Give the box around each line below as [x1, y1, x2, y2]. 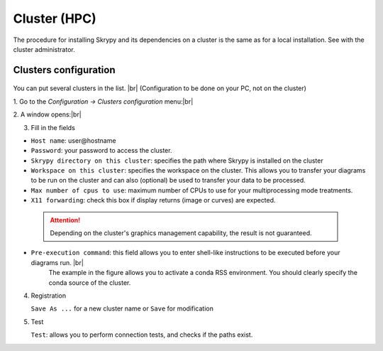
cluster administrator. [13, 45, 75, 53]
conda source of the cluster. [48, 278, 131, 287]
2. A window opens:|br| [13, 110, 82, 119]
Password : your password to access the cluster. [30, 146, 172, 155]
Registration [30, 291, 67, 300]
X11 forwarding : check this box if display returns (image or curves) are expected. [30, 196, 276, 205]
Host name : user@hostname [30, 136, 116, 145]
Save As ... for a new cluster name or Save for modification [30, 304, 214, 313]
